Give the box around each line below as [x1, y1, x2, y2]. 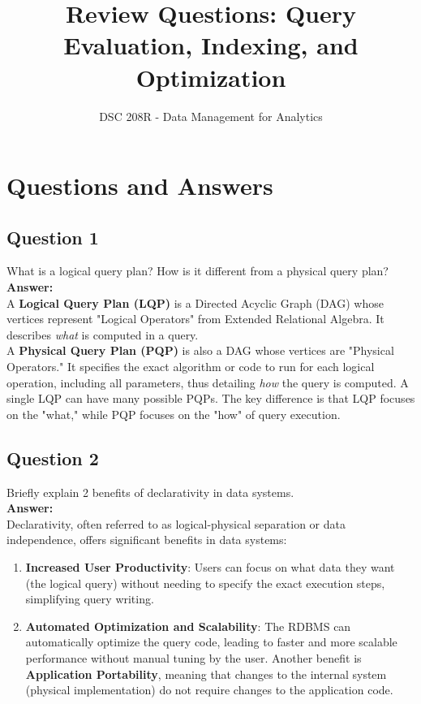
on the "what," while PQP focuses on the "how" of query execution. [6, 405, 341, 422]
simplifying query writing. [25, 590, 154, 607]
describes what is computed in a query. [6, 326, 199, 343]
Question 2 [6, 445, 99, 470]
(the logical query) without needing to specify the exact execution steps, [25, 574, 385, 591]
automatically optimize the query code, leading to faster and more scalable [25, 633, 397, 650]
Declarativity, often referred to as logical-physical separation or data [6, 515, 346, 532]
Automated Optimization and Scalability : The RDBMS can [25, 617, 351, 634]
